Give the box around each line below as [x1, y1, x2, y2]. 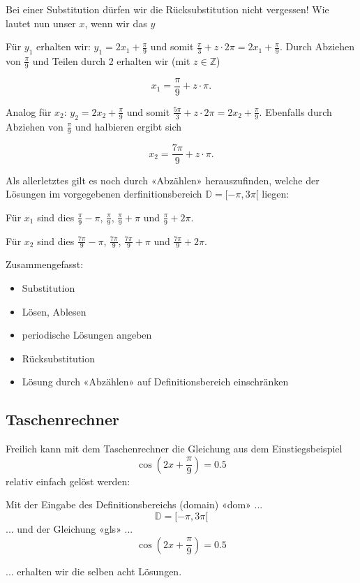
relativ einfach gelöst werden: [6, 473, 130, 488]
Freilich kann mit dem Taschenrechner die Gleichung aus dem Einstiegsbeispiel [6, 441, 343, 456]
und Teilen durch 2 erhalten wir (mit [32, 53, 190, 68]
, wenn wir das [84, 15, 147, 30]
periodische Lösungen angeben [22, 327, 152, 342]
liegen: [262, 186, 290, 201]
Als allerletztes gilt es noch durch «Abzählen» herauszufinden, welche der [6, 172, 320, 187]
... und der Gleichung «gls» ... [6, 521, 133, 536]
